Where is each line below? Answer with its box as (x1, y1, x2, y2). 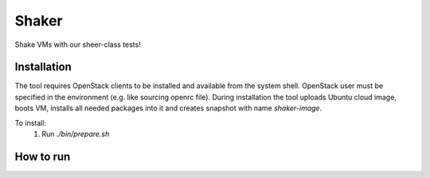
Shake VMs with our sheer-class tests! (14, 40, 141, 49)
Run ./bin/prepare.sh (41, 130, 110, 139)
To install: (14, 118, 47, 127)
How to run (14, 149, 71, 163)
